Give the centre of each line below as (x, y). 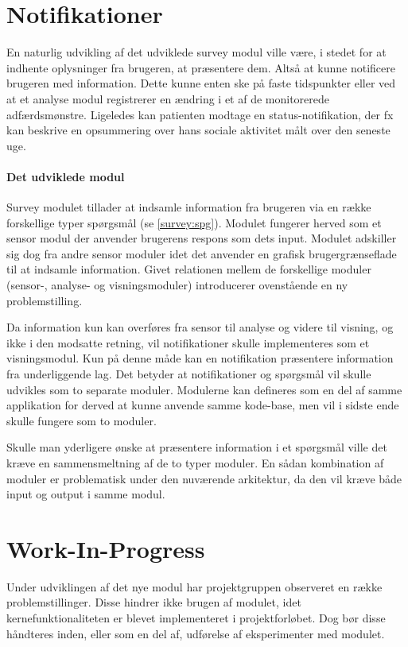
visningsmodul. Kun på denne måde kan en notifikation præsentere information (200, 358)
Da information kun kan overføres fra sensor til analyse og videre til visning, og (200, 327)
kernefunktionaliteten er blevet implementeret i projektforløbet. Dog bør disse (196, 618)
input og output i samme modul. (86, 494)
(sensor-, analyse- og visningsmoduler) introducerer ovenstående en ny (177, 285)
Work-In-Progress (106, 548)
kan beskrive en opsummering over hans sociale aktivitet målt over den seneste (198, 130)
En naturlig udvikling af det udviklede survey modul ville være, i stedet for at (196, 52)
